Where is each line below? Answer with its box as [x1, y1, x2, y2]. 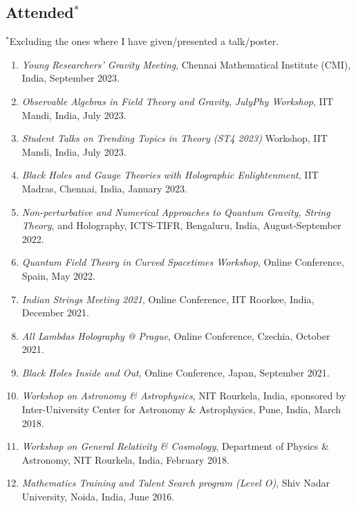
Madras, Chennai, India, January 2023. [21, 181, 187, 195]
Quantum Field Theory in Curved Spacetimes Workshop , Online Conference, [21, 255, 344, 269]
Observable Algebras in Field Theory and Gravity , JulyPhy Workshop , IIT [21, 93, 334, 108]
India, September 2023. [21, 71, 120, 85]
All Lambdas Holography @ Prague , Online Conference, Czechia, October [21, 328, 330, 343]
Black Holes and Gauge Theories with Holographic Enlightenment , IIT [21, 167, 319, 182]
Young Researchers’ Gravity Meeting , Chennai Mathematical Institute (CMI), [21, 57, 351, 71]
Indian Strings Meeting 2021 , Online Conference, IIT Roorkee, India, [21, 291, 315, 306]
